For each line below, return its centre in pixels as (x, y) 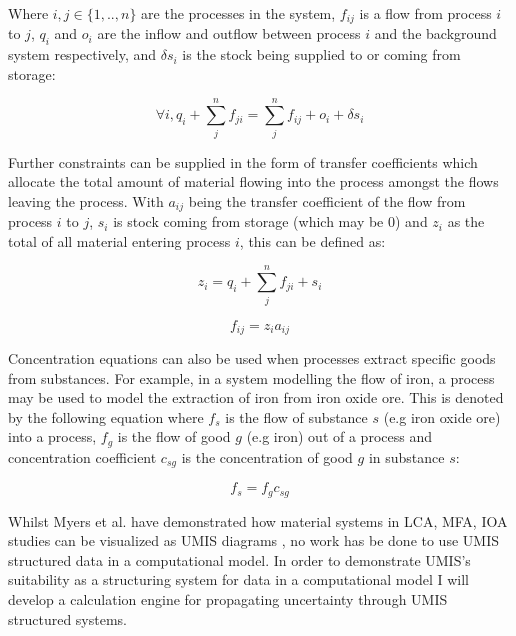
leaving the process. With (86, 200)
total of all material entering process (119, 240)
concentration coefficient (82, 456)
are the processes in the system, (238, 13)
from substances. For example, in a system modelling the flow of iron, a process (251, 377)
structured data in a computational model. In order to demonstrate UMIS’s (239, 559)
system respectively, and (82, 54)
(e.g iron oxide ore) (442, 416)
